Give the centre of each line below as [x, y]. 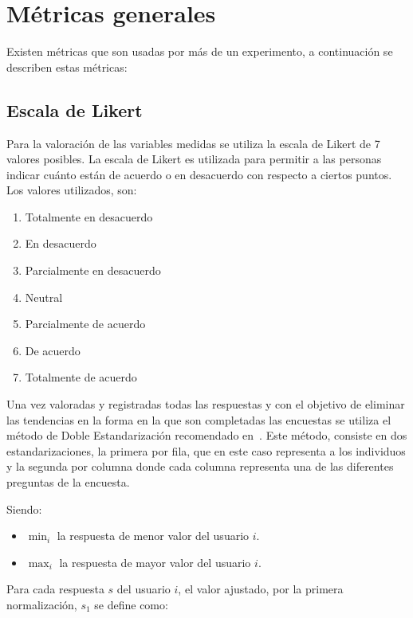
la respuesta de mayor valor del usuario [155, 562]
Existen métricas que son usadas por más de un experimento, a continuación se [200, 51]
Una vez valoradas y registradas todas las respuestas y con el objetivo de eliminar [206, 404]
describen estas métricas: [67, 66]
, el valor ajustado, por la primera [261, 589]
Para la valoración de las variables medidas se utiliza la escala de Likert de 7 [193, 143]
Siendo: [24, 508]
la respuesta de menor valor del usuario [153, 536]
